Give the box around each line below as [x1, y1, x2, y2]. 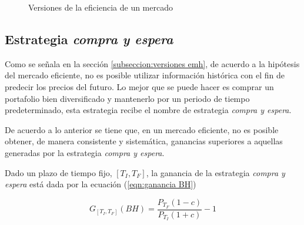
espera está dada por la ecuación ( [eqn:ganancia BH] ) [5, 178, 196, 190]
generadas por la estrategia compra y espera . [5, 146, 165, 158]
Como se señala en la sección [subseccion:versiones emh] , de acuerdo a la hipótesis [5, 57, 300, 70]
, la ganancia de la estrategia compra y [146, 166, 285, 178]
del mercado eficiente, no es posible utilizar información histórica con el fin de [5, 69, 285, 81]
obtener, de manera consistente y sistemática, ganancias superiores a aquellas [5, 135, 283, 147]
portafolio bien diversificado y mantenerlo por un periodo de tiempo [5, 92, 250, 104]
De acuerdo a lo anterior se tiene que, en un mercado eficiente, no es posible [5, 123, 279, 135]
